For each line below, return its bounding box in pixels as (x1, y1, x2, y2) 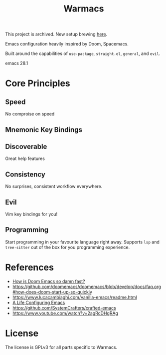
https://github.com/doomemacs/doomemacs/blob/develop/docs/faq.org (12, 283, 161, 289)
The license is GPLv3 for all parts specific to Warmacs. (5, 344, 118, 350)
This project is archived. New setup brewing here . (5, 31, 108, 37)
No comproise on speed (5, 111, 55, 117)
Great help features (5, 155, 45, 161)
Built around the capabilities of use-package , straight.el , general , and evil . (5, 50, 161, 56)
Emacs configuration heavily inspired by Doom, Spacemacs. (5, 41, 129, 47)
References (5, 262, 54, 273)
